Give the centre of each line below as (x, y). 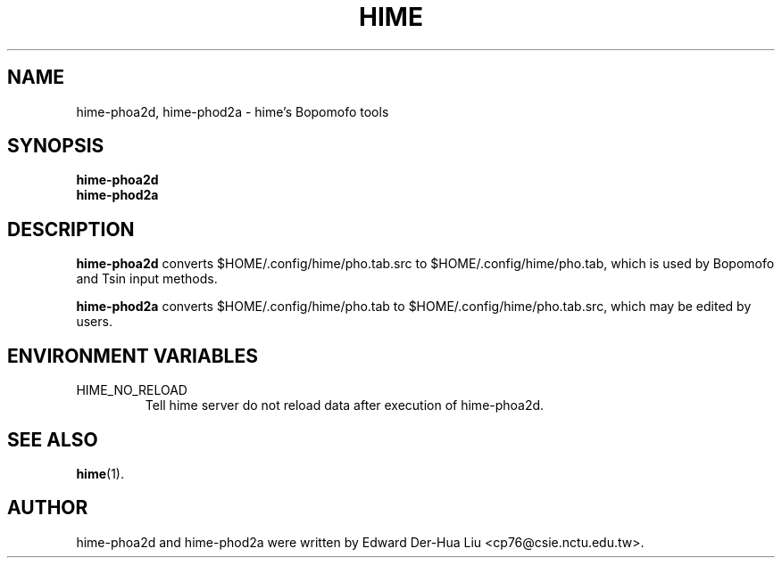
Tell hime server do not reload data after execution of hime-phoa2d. (345, 405)
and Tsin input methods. (147, 279)
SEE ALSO (53, 439)
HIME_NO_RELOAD (132, 390)
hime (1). (100, 473)
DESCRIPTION (71, 229)
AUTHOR (48, 508)
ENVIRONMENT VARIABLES (133, 356)
